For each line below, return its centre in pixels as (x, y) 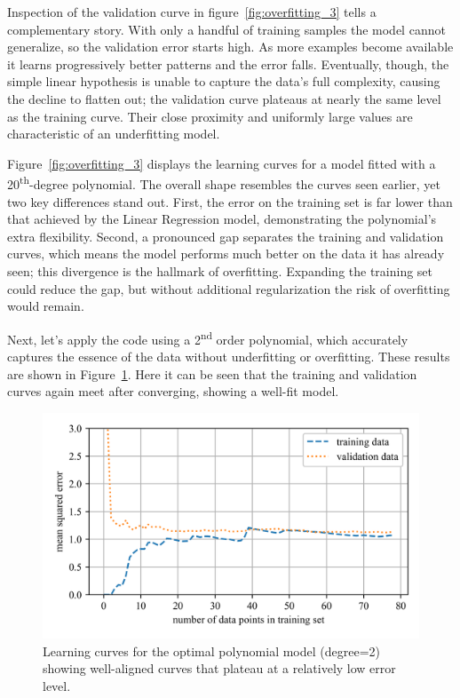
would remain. (46, 306)
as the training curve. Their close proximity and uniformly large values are (210, 116)
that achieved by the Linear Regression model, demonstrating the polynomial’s (222, 219)
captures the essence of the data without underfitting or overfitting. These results (229, 356)
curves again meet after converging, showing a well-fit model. (173, 391)
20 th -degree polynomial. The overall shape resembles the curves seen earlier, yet (224, 182)
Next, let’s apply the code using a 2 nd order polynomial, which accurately (208, 337)
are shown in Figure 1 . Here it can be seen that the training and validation (212, 373)
